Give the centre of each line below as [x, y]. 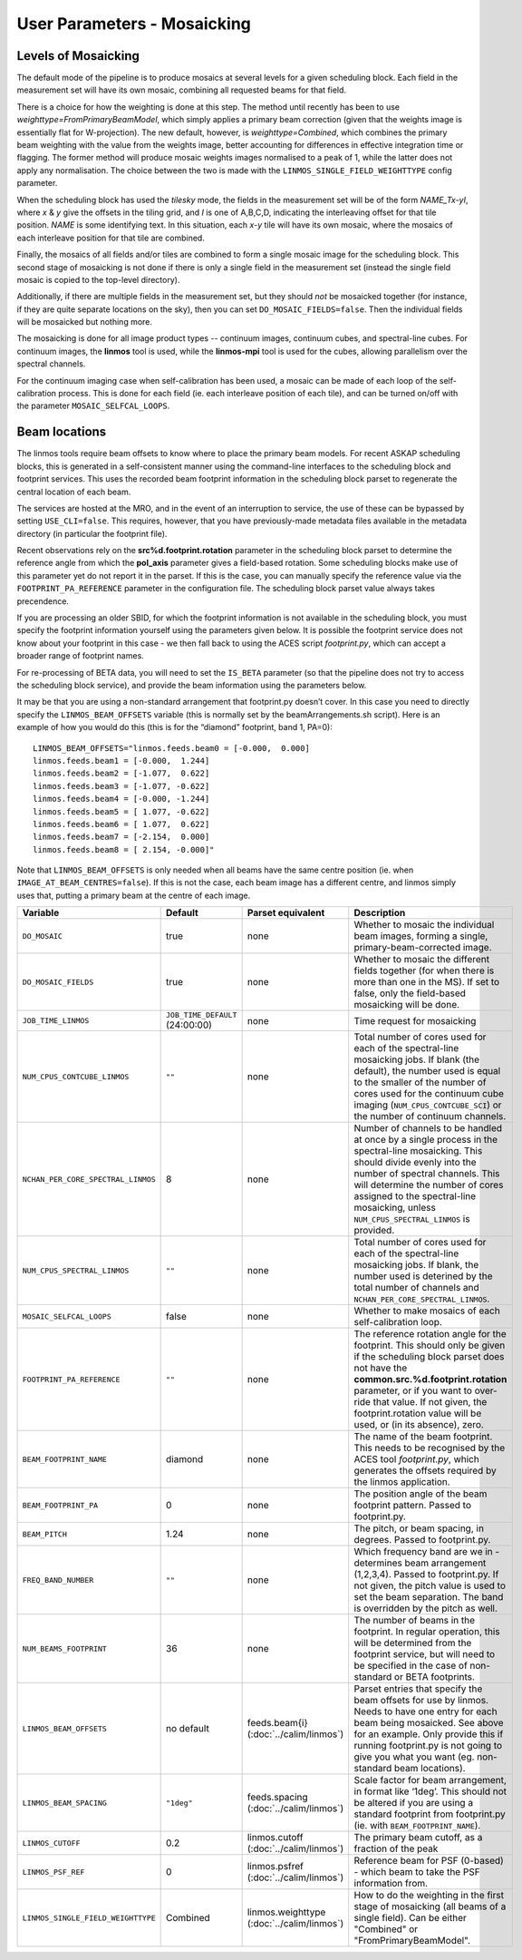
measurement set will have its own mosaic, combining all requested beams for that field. [182, 90]
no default [188, 1729]
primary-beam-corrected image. [423, 948]
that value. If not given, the [430, 1402]
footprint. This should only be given [430, 1345]
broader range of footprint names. [80, 656]
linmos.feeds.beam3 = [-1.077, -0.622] [121, 786]
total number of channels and [416, 1288]
